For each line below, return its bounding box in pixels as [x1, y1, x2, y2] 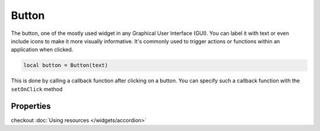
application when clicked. [11, 46, 73, 53]
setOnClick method [11, 85, 63, 92]
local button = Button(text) [23, 62, 108, 69]
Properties [11, 101, 51, 111]
